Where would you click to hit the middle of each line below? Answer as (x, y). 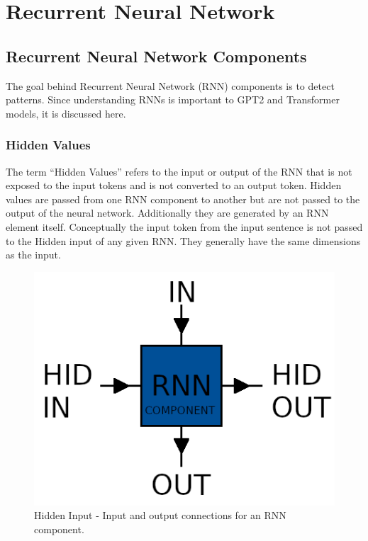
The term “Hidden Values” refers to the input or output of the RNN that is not (179, 171)
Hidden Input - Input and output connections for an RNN (160, 515)
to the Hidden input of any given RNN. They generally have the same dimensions (183, 240)
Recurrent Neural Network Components (156, 56)
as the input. (33, 255)
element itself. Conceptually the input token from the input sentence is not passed (184, 226)
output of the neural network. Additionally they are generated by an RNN (167, 213)
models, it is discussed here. (66, 113)
